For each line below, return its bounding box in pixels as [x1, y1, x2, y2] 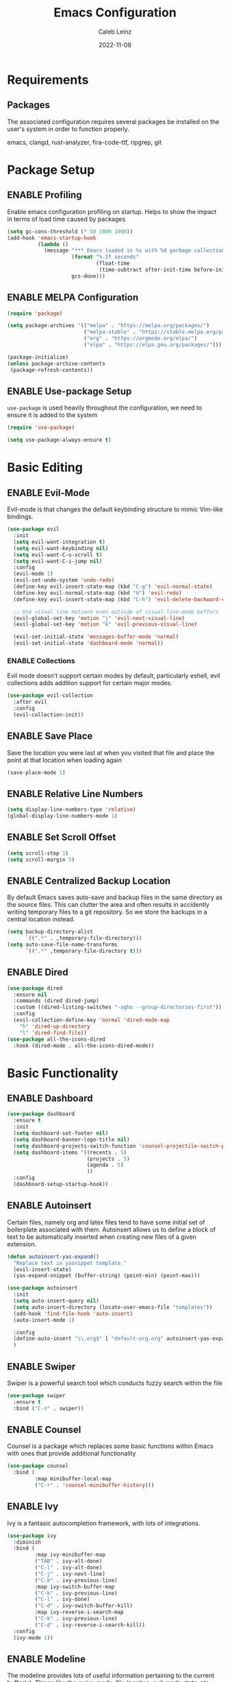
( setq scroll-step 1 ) [7, 849, 69, 857]
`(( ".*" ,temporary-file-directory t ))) [25, 948, 142, 955]
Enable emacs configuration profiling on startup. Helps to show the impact [7, 207, 217, 215]
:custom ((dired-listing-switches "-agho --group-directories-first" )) [13, 1004, 222, 1011]
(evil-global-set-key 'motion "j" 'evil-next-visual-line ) [13, 615, 186, 621]
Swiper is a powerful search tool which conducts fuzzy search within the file [7, 1379, 222, 1387]
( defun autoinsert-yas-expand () [7, 1253, 99, 1260]
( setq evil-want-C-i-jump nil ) [13, 558, 103, 565]
